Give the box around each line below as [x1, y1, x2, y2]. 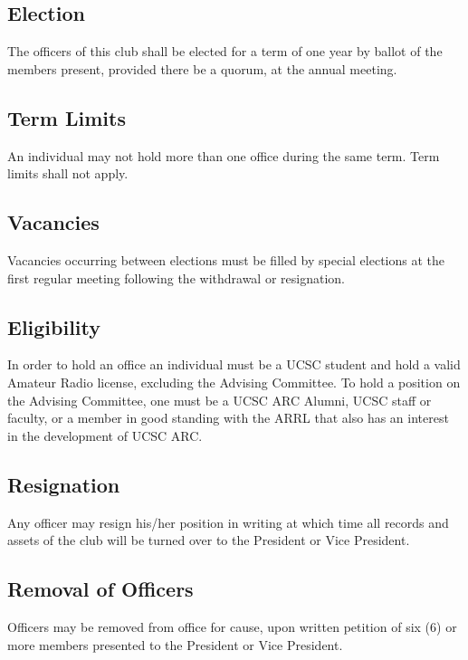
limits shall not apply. [7, 164, 129, 183]
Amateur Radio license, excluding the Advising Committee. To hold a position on [7, 372, 461, 391]
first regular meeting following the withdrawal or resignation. [7, 268, 345, 287]
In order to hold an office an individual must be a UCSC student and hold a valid [7, 355, 461, 374]
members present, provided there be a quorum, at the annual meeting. [7, 59, 397, 78]
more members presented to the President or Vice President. [7, 635, 343, 654]
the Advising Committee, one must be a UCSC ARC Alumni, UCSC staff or [7, 390, 432, 409]
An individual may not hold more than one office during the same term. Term [7, 146, 440, 165]
